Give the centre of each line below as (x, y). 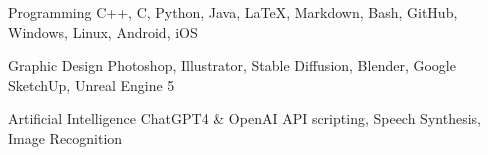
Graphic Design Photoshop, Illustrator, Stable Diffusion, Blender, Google (232, 65)
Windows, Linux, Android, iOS (103, 31)
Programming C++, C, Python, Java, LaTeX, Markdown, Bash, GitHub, (233, 12)
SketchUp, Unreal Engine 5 (91, 84)
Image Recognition (65, 137)
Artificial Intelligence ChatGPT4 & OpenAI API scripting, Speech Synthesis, (244, 118)
